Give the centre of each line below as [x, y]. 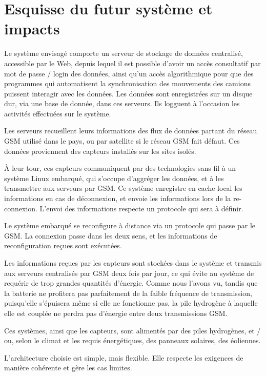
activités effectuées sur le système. [58, 113]
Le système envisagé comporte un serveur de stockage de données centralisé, [124, 53]
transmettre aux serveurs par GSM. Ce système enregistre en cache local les [123, 188]
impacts [32, 28]
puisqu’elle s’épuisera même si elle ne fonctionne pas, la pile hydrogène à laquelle [131, 303]
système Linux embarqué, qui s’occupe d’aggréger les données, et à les [114, 178]
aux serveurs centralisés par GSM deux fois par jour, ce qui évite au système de [129, 273]
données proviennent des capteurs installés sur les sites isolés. [100, 151]
